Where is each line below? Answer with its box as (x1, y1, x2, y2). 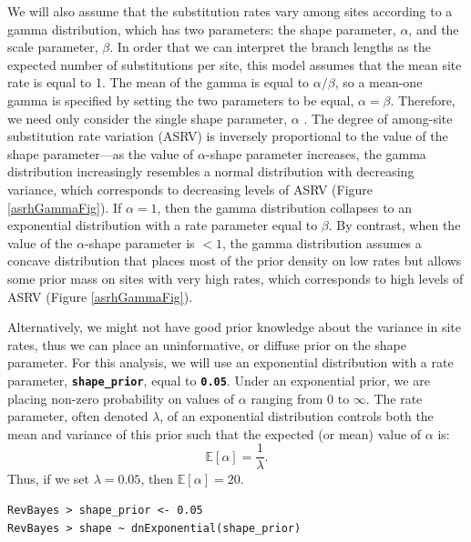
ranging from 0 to (251, 388, 350, 407)
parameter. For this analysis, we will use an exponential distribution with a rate (7, 353, 454, 372)
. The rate (365, 388, 423, 407)
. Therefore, (390, 90, 456, 109)
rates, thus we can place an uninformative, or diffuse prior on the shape (7, 335, 407, 354)
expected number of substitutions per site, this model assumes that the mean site (7, 55, 462, 74)
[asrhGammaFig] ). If (7, 197, 122, 216)
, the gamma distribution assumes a (221, 233, 422, 252)
